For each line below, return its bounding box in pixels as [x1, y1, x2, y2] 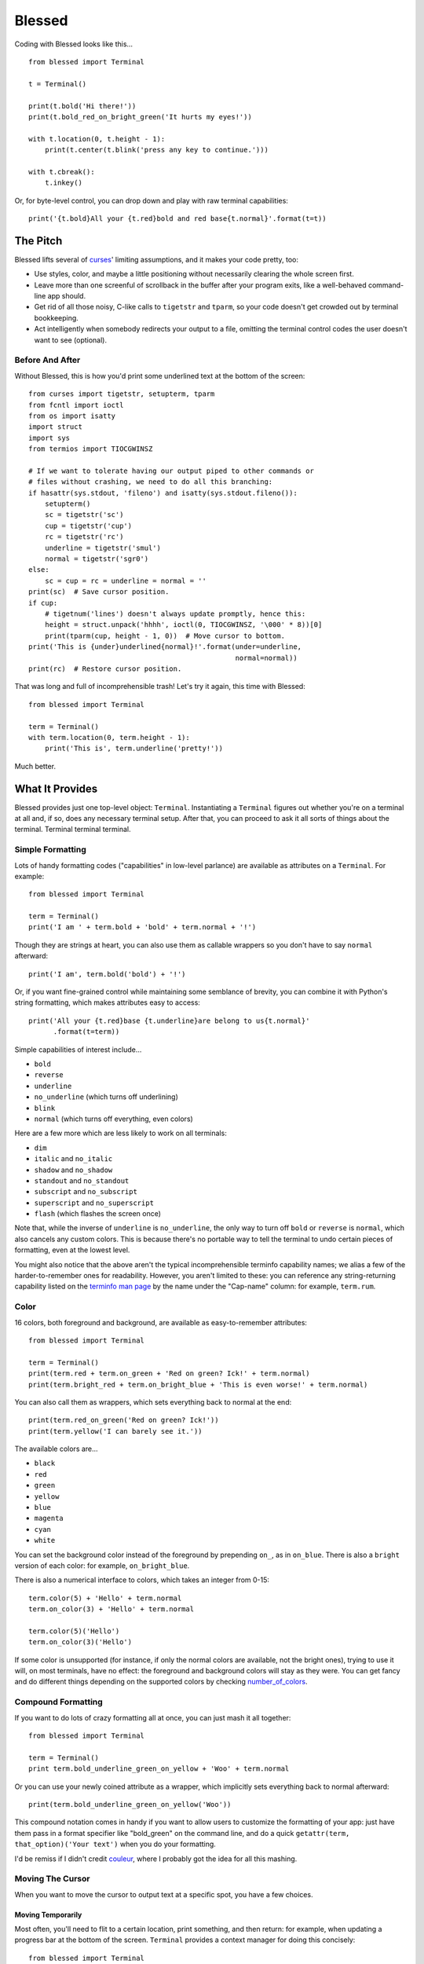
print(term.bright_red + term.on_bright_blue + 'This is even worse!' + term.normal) [28, 1380, 368, 1389]
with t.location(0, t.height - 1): [28, 134, 166, 143]
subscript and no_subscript [34, 1187, 137, 1196]
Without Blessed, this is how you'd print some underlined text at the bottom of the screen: [14, 371, 305, 380]
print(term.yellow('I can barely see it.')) [28, 1427, 203, 1435]
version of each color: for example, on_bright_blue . [14, 1560, 190, 1570]
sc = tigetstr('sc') [44, 511, 124, 519]
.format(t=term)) [53, 1028, 120, 1036]
